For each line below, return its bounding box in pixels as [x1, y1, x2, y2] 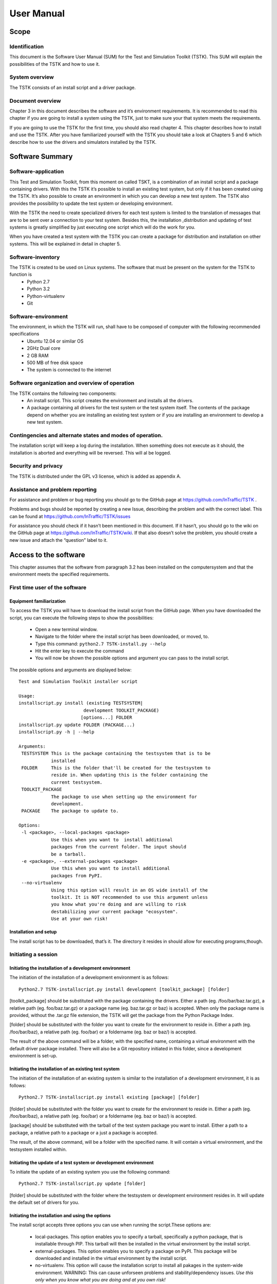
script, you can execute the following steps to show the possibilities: [9, 614, 154, 621]
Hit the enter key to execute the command [35, 648, 124, 654]
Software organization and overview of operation [9, 380, 134, 387]
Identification [9, 43, 44, 50]
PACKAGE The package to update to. [21, 808, 119, 814]
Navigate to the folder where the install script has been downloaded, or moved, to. [35, 633, 209, 639]
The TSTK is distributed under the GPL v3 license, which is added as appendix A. [9, 473, 182, 479]
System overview [9, 73, 54, 81]
